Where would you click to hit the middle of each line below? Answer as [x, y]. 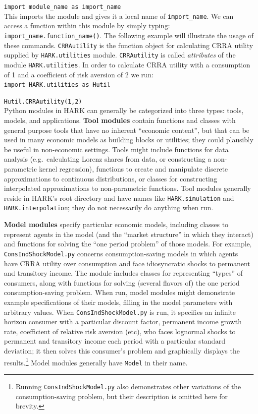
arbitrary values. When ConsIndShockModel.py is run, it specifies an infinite [120, 312]
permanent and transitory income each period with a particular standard [115, 341]
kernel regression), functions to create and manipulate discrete [133, 169]
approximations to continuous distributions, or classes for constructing [111, 178]
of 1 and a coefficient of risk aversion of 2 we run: [79, 74]
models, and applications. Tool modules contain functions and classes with [120, 120]
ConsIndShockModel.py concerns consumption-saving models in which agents [121, 253]
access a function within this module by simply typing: [87, 26]
